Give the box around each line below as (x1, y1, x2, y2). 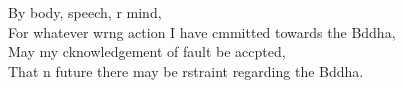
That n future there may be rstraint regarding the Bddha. (8, 60, 364, 81)
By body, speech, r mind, (8, 2, 162, 22)
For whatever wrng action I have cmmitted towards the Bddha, (8, 21, 396, 42)
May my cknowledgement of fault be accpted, (8, 41, 286, 62)
